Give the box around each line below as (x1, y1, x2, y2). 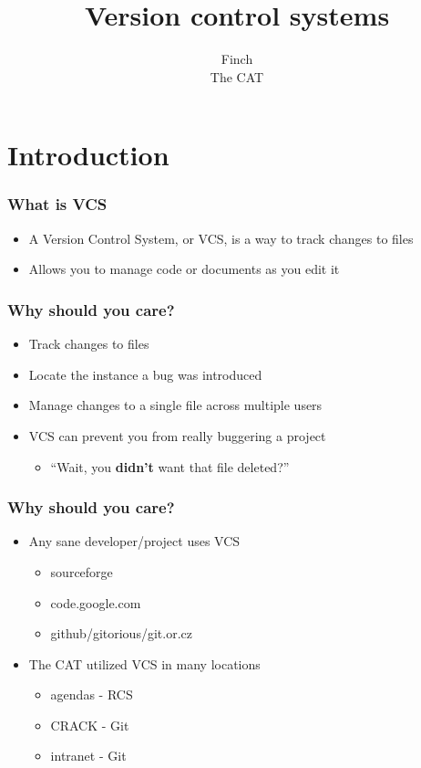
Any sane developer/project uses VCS (28, 531, 241, 551)
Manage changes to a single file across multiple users (28, 395, 323, 415)
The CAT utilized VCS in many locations (28, 654, 261, 673)
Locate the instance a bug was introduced (28, 364, 262, 384)
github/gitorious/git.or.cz (50, 624, 192, 643)
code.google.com (50, 593, 141, 612)
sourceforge (50, 562, 113, 581)
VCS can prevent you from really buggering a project (28, 426, 326, 445)
